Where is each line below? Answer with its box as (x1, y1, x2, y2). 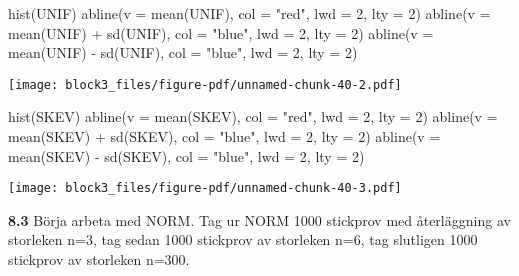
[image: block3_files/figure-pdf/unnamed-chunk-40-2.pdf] (8, 77, 402, 92)
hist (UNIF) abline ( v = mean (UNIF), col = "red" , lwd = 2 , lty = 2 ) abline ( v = (8, 3, 491, 23)
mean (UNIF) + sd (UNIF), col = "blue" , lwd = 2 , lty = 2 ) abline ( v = (8, 22, 434, 43)
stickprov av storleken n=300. (8, 249, 190, 270)
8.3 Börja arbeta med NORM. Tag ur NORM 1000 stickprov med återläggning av (8, 209, 511, 230)
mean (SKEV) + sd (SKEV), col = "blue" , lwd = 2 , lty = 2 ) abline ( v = (8, 126, 441, 147)
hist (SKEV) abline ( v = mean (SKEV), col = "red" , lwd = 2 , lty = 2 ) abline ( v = (8, 106, 498, 127)
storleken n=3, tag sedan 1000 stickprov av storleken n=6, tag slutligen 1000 (8, 229, 478, 250)
